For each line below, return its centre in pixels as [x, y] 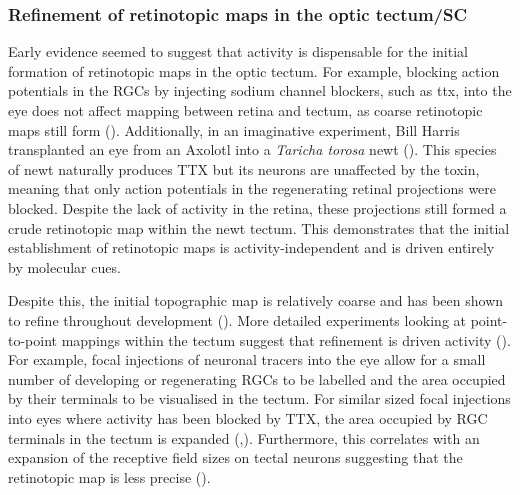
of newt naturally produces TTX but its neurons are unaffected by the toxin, [244, 168]
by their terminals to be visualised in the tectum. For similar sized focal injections [259, 398]
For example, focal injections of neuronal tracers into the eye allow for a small [247, 359]
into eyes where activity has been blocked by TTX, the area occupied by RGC [248, 417]
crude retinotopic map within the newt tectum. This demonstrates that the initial [259, 227]
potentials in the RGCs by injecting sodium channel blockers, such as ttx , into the [260, 90]
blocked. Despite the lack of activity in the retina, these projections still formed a [257, 207]
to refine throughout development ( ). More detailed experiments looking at [237, 319]
